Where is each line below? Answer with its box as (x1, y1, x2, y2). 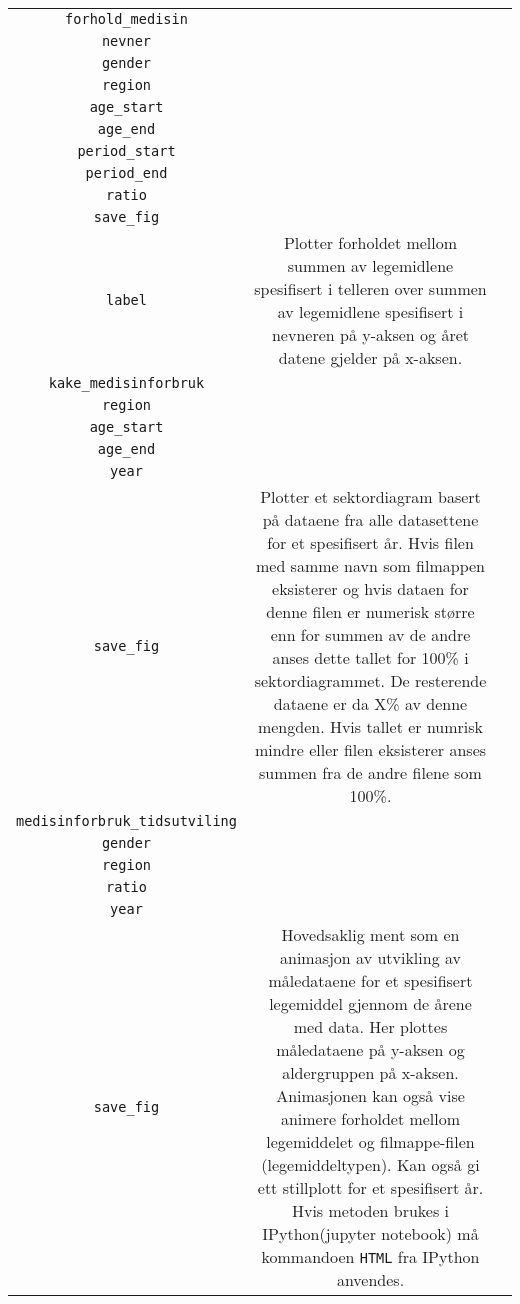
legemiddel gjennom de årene (269, 992, 472, 1015)
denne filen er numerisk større (266, 600, 475, 623)
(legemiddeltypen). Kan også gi (261, 1153, 480, 1176)
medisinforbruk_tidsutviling (16, 813, 237, 829)
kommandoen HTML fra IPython (261, 1245, 480, 1268)
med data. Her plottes (293, 1015, 448, 1038)
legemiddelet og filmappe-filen (266, 1130, 475, 1153)
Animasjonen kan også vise (276, 1084, 465, 1107)
